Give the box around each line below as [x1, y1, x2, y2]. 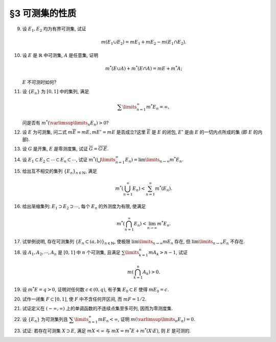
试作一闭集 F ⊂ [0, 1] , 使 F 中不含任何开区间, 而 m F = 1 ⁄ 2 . [22, 296, 147, 302]
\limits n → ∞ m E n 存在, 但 [138, 238, 191, 246]
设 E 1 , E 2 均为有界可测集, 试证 [22, 26, 86, 33]
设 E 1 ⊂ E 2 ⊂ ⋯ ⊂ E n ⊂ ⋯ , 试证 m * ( [22, 156, 97, 164]
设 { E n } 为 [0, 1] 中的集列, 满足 [22, 89, 89, 96]
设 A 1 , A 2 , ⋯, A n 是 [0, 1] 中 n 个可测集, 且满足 [22, 249, 121, 256]
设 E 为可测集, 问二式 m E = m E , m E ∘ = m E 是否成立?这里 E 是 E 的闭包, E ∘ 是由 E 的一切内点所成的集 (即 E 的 [22, 129, 258, 135]
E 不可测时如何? [22, 79, 57, 85]
